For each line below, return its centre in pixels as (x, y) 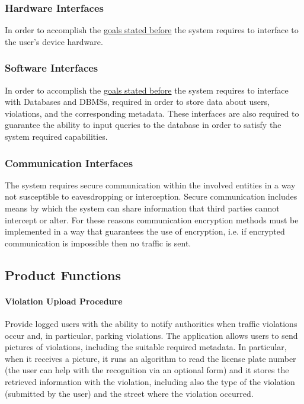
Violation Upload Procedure (64, 301)
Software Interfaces (52, 68)
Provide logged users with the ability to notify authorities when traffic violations (151, 323)
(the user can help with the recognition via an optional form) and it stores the (147, 370)
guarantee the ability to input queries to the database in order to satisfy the (143, 125)
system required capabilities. (56, 136)
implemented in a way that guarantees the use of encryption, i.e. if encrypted (145, 231)
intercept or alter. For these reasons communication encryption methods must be (152, 219)
